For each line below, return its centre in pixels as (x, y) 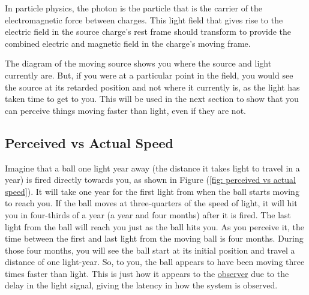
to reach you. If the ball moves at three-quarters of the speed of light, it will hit (151, 203)
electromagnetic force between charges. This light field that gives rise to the (144, 19)
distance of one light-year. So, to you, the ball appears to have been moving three (155, 262)
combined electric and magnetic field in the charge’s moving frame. (128, 43)
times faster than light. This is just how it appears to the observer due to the (147, 273)
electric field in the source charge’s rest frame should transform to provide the (148, 31)
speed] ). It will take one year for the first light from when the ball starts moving (152, 191)
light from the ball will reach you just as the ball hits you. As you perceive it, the (154, 226)
